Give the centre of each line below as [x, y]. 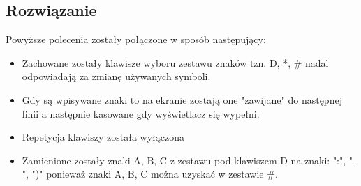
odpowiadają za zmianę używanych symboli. [116, 76]
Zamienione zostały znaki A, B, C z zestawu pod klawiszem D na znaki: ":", [184, 160]
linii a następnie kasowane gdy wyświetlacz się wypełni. [141, 113]
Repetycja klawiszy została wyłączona [103, 137]
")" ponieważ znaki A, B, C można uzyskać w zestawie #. [155, 174]
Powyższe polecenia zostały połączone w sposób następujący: [136, 39]
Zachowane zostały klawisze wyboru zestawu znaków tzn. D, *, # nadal [175, 62]
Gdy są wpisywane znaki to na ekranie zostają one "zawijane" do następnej [182, 99]
